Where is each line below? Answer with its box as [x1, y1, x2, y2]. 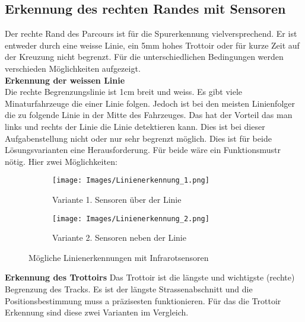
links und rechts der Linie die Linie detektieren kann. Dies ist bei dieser [5, 120, 265, 132]
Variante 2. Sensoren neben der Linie [52, 231, 186, 244]
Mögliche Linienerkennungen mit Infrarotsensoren [28, 251, 209, 263]
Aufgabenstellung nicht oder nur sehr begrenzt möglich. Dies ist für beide [5, 132, 272, 144]
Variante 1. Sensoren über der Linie [52, 193, 182, 205]
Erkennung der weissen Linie [5, 74, 125, 86]
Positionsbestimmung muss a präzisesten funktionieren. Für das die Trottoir [5, 294, 281, 307]
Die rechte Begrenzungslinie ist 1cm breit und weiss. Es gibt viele [5, 85, 243, 98]
